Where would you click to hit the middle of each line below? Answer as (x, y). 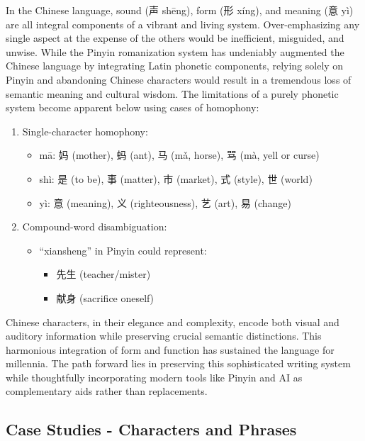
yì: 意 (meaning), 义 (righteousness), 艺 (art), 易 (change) (165, 202)
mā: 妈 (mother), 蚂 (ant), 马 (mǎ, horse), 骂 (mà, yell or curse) (179, 155)
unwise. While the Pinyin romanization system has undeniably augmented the (175, 51)
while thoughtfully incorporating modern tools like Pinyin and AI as (154, 377)
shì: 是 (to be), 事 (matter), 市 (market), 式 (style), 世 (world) (176, 178)
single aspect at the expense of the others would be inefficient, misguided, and (175, 38)
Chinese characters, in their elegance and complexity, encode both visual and (173, 322)
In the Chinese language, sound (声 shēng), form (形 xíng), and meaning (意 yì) (180, 10)
